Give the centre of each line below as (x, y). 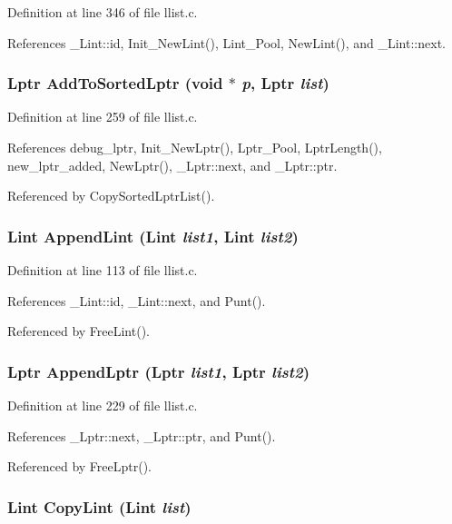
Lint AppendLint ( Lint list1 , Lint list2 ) (153, 236)
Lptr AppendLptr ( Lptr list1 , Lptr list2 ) (158, 371)
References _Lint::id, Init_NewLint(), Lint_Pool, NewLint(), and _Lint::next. (226, 42)
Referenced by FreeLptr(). (79, 466)
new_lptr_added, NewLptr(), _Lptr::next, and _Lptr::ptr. (172, 165)
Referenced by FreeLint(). (79, 331)
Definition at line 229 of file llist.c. (103, 405)
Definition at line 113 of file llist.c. (103, 270)
